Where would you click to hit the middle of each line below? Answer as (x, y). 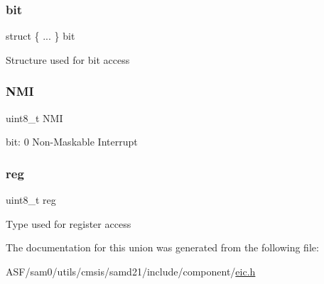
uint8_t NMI (34, 118)
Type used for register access (69, 223)
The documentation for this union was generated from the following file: (162, 247)
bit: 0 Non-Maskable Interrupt (72, 142)
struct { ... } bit (40, 36)
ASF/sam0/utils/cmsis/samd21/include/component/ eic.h (131, 271)
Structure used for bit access (68, 59)
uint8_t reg (31, 200)
